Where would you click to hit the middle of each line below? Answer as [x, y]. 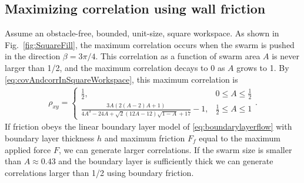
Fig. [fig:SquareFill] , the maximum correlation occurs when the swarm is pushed [150, 44]
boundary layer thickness [50, 138]
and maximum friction [145, 138]
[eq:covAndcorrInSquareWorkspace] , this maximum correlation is [121, 79]
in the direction [33, 56]
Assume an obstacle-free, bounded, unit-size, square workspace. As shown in [142, 33]
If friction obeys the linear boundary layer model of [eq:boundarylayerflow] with [148, 126]
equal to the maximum [240, 138]
